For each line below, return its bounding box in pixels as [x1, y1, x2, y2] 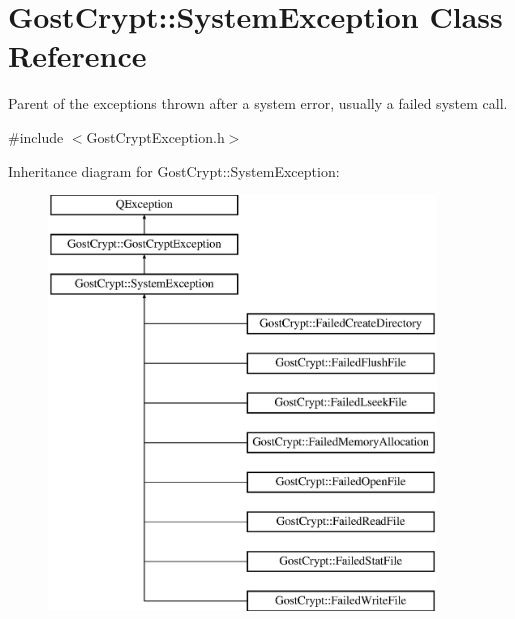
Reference [8, 35, 147, 76]
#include [8, 126, 64, 147]
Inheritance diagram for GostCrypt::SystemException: [8, 160, 340, 181]
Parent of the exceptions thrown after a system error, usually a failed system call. [8, 93, 508, 114]
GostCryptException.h [86, 126, 225, 147]
